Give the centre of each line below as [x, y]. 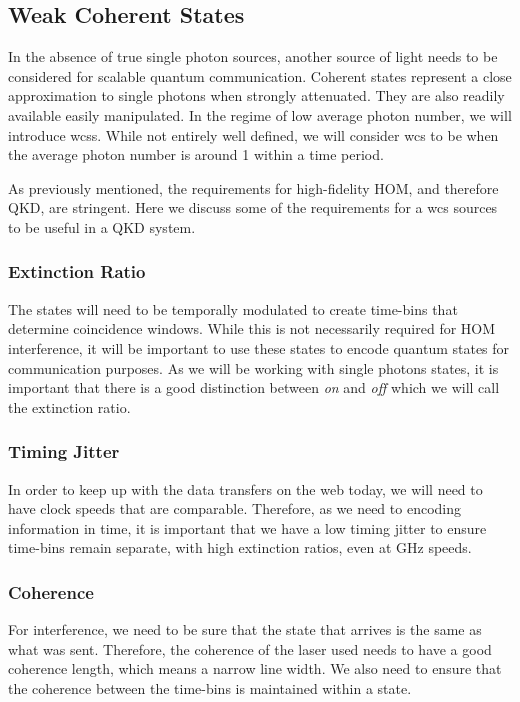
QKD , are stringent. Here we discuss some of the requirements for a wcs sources [253, 207]
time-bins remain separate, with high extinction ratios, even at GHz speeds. [240, 547]
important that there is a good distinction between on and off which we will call [254, 387]
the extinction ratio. [69, 406]
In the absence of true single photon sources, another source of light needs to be [253, 56]
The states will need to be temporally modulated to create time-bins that [233, 308]
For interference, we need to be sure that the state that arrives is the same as [245, 629]
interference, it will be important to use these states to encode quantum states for [259, 347]
